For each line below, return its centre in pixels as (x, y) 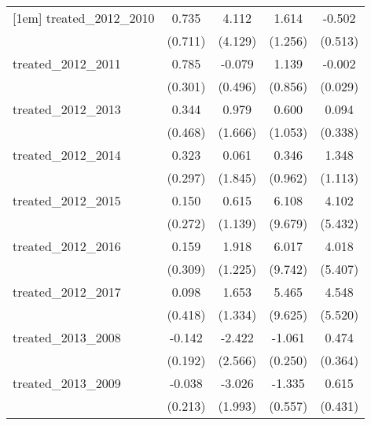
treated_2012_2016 (67, 246)
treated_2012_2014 (67, 155)
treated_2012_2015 (67, 200)
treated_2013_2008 (67, 337)
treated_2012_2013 (67, 109)
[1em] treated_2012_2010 (84, 18)
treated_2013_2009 (67, 383)
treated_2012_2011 (67, 63)
